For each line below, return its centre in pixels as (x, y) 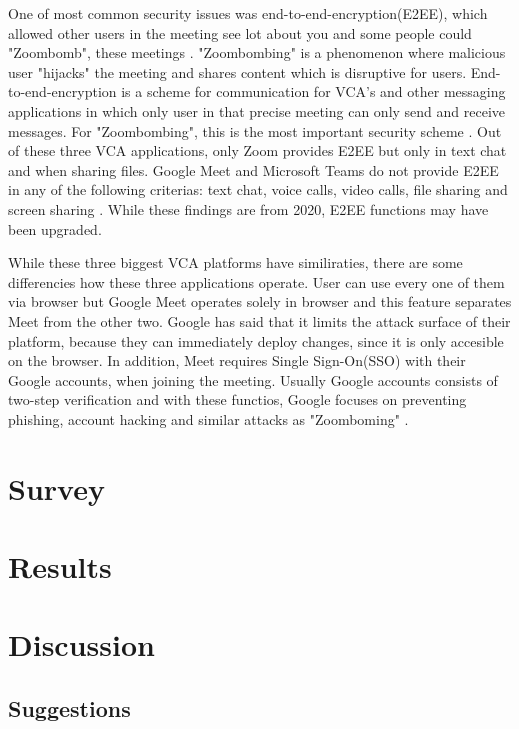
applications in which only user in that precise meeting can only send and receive (257, 110)
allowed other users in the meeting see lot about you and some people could (240, 32)
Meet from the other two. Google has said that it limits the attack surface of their (259, 320)
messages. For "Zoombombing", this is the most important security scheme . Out (255, 130)
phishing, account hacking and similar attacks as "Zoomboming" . (208, 418)
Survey (56, 487)
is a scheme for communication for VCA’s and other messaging (313, 91)
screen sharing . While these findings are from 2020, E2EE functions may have (248, 208)
